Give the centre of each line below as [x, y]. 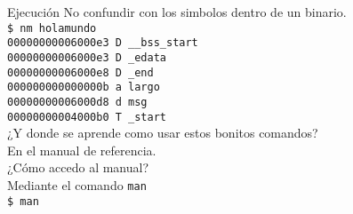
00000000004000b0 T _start [87, 117]
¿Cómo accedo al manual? [78, 167]
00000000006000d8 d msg [77, 102]
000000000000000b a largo [84, 87]
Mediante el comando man [77, 184]
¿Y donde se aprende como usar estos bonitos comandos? [163, 133]
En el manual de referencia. [82, 150]
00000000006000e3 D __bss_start [103, 43]
